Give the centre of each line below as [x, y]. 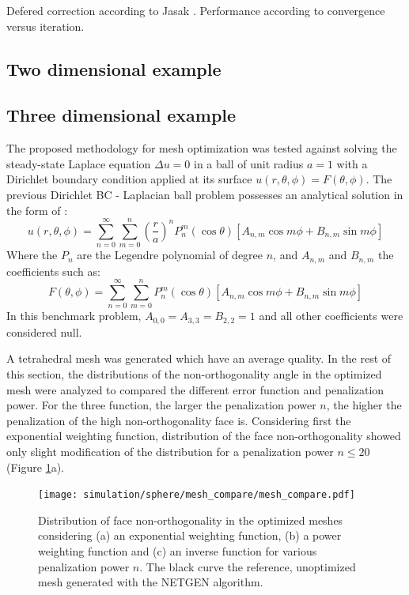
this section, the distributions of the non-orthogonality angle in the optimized [194, 374]
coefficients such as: [53, 271]
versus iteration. [45, 26]
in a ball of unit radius [249, 163]
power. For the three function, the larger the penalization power [161, 405]
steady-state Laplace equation [79, 163]
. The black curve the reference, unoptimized [248, 566]
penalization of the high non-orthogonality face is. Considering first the [179, 420]
